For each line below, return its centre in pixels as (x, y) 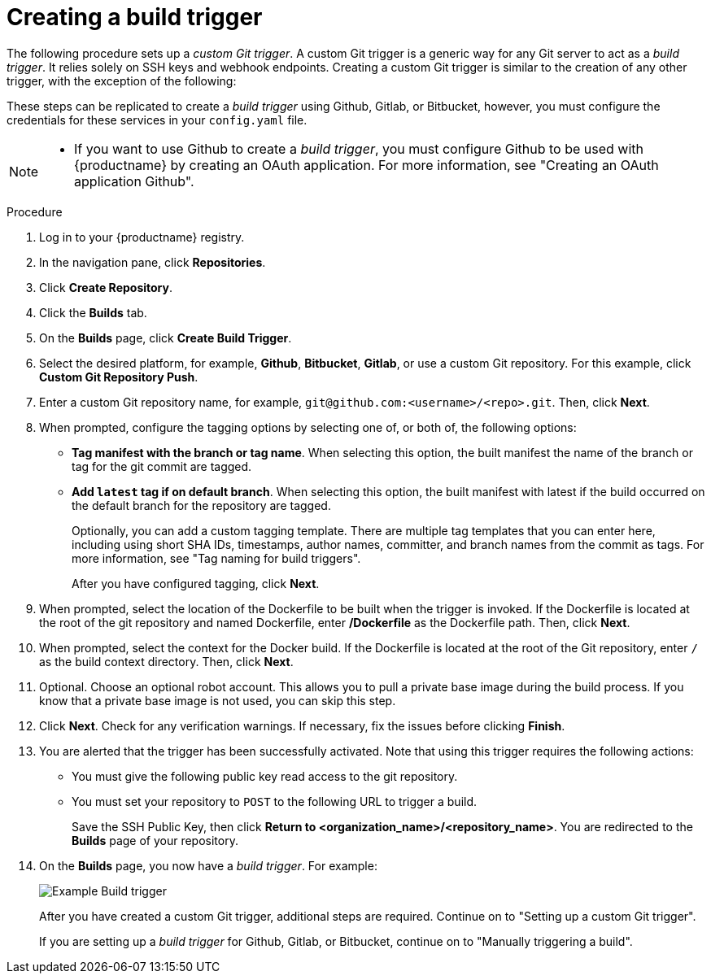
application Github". (134, 181)
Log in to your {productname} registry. (142, 237)
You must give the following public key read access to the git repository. (265, 776)
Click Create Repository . (106, 287)
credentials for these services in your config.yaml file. (157, 120)
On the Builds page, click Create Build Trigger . (166, 338)
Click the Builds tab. (93, 312)
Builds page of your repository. (155, 840)
